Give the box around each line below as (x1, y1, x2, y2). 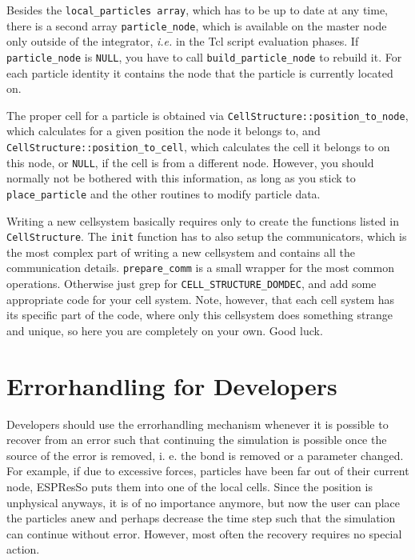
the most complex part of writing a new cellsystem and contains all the (6, 243, 355, 260)
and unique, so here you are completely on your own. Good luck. (6, 322, 323, 338)
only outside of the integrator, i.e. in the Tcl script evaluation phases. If (6, 33, 359, 50)
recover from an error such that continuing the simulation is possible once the (6, 431, 387, 448)
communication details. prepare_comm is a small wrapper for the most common (6, 259, 394, 276)
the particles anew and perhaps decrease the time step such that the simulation (6, 510, 396, 526)
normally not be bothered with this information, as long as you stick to (6, 170, 356, 186)
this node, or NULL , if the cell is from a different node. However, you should (6, 154, 374, 170)
